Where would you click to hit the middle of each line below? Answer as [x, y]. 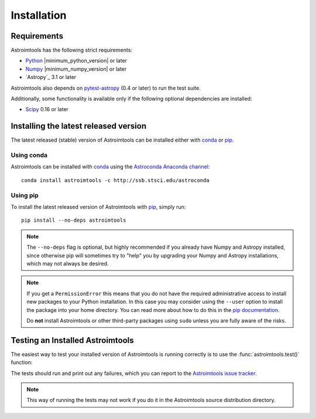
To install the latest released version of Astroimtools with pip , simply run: [98, 207]
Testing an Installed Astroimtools [72, 340]
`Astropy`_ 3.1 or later [51, 77]
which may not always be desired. [68, 263]
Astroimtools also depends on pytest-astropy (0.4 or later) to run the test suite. [106, 88]
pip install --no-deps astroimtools [74, 220]
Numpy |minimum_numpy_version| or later [76, 69]
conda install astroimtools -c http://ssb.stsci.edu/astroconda [116, 180]
